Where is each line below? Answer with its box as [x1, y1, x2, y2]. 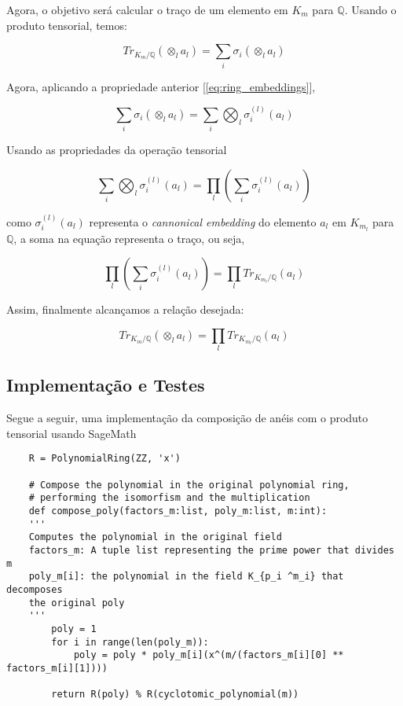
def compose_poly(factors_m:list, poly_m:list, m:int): [28, 506, 328, 517]
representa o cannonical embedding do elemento [89, 213, 317, 230]
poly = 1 [51, 623, 97, 634]
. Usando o [344, 2, 397, 17]
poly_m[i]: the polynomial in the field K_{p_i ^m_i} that [28, 571, 344, 583]
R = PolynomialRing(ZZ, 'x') [28, 453, 181, 465]
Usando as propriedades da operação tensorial [6, 142, 227, 158]
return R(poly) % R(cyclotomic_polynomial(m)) [51, 689, 299, 700]
